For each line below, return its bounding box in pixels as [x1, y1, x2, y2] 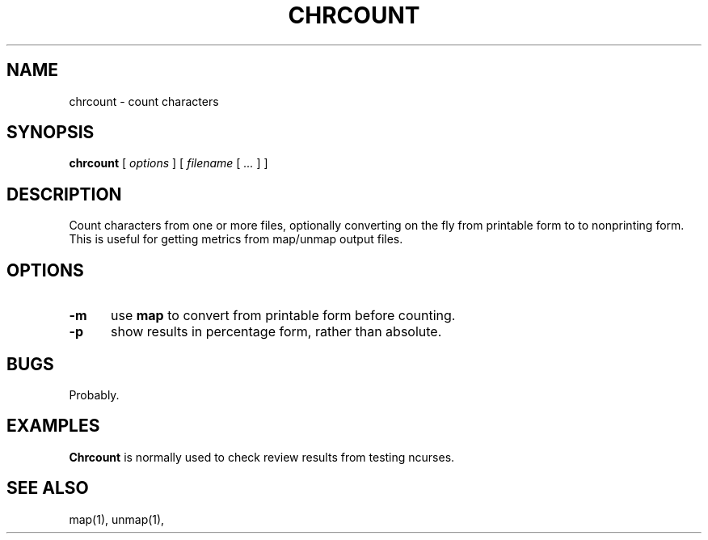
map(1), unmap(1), [69, 512, 165, 526]
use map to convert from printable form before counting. [110, 307, 456, 324]
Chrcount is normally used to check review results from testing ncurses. [69, 449, 455, 464]
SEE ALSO [6, 478, 89, 499]
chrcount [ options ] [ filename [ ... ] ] [69, 156, 268, 171]
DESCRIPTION [6, 184, 122, 205]
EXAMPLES [6, 416, 100, 437]
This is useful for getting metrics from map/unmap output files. [69, 232, 403, 247]
